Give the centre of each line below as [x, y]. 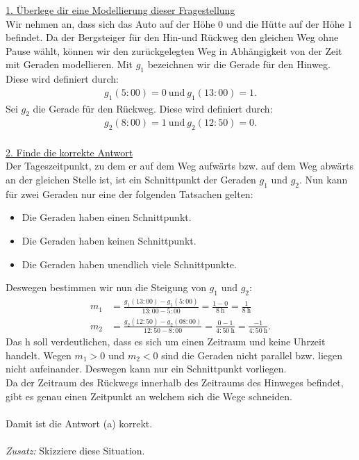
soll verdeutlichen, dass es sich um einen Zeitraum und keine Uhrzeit [179, 342]
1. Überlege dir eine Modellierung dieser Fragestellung [120, 10]
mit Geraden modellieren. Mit [69, 64]
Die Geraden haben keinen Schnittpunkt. [109, 240]
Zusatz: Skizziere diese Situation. [75, 451]
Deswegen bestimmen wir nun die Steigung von [106, 287]
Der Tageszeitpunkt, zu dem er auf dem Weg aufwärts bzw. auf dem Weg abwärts [180, 166]
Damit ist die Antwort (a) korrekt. [79, 423]
